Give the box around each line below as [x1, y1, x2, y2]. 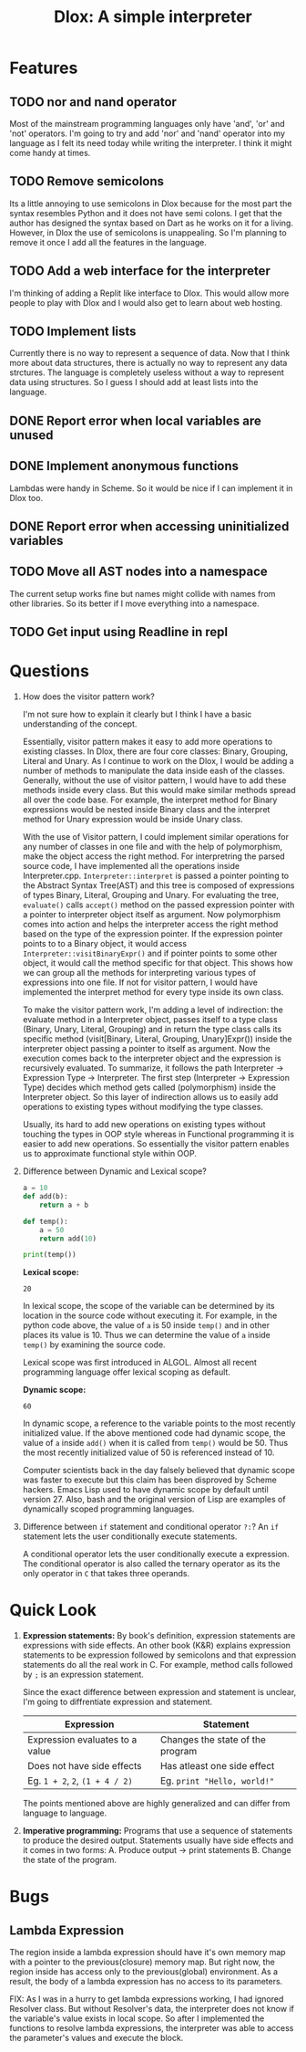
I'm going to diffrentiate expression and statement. [22, 1696, 213, 1708]
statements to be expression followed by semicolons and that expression [22, 1649, 297, 1660]
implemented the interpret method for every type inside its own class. [22, 987, 284, 998]
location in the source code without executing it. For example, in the [22, 1310, 278, 1321]
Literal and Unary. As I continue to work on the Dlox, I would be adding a [22, 756, 294, 767]
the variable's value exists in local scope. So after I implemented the [9, 2013, 265, 2024]
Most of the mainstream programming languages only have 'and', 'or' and [9, 119, 285, 129]
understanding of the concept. [22, 718, 138, 729]
